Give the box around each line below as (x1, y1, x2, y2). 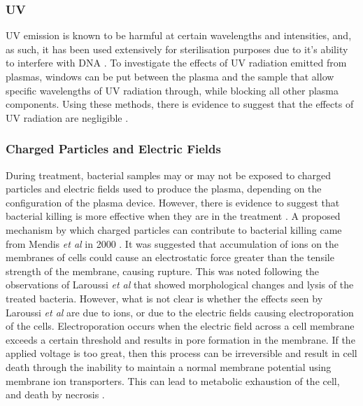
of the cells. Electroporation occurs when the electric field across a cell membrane (6, 318, 355, 333)
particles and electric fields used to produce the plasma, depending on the (6, 181, 322, 196)
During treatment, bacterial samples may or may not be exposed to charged (6, 167, 331, 182)
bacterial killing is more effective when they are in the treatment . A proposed (6, 209, 341, 223)
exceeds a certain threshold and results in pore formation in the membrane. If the (6, 332, 355, 346)
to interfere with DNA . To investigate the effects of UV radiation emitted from (6, 55, 347, 70)
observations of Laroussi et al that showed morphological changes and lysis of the (6, 277, 354, 292)
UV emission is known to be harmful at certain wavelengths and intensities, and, (6, 28, 352, 43)
